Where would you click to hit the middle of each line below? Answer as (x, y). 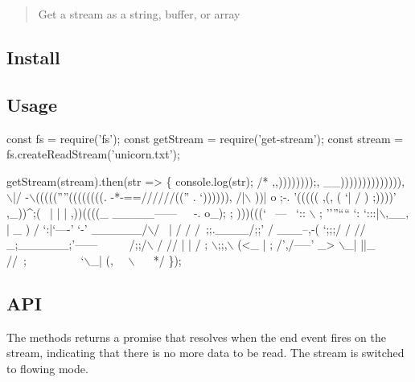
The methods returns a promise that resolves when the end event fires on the (196, 337)
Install (33, 57)
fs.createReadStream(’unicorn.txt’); (93, 154)
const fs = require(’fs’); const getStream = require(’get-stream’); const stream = (205, 138)
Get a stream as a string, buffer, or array (139, 14)
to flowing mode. (47, 368)
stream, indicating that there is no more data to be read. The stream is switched (205, 353)
